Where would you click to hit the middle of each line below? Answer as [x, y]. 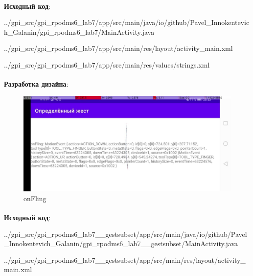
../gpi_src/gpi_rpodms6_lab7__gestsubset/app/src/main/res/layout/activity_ [125, 260]
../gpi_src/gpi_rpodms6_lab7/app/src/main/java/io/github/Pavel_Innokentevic [127, 22]
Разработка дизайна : [36, 84]
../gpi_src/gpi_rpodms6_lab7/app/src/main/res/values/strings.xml [107, 64]
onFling [35, 198]
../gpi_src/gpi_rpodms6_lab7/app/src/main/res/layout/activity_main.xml [118, 48]
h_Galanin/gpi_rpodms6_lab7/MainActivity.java [79, 32]
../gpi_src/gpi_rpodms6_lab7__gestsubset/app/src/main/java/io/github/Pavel [126, 234]
